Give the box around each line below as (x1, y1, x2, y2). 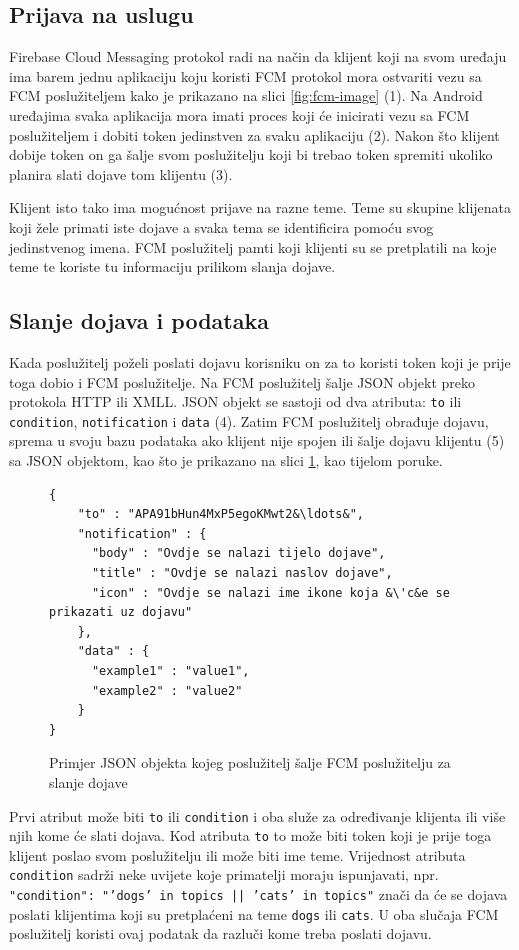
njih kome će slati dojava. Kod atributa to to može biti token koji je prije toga (9, 825, 492, 846)
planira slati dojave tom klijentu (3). (9, 163, 233, 184)
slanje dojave (49, 771, 128, 792)
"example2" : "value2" (91, 683, 243, 698)
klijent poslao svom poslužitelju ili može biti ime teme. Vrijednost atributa (9, 844, 466, 865)
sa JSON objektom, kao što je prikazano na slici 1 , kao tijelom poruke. (9, 450, 443, 471)
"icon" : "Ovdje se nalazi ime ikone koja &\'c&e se (91, 585, 450, 600)
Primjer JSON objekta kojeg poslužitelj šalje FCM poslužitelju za (49, 752, 451, 773)
